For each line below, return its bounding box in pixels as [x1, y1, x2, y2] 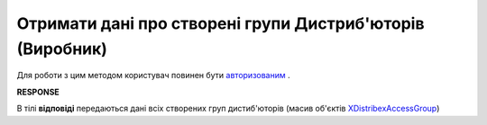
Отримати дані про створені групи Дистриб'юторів [16, 13, 425, 33]
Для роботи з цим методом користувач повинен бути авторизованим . [16, 70, 290, 81]
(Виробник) [16, 39, 108, 58]
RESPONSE [16, 86, 60, 97]
